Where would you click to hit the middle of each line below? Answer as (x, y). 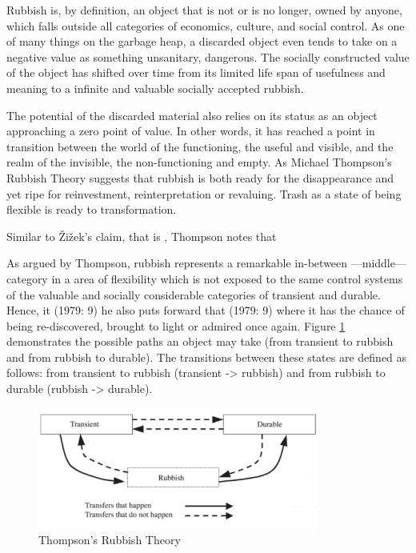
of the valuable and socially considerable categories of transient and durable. (194, 294)
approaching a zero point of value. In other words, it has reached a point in (191, 131)
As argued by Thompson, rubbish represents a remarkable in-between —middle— (206, 263)
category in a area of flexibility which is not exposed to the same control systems (205, 278)
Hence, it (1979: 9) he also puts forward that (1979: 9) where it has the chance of (206, 310)
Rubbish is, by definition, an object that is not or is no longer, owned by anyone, (204, 10)
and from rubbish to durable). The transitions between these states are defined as (207, 357)
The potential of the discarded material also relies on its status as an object (192, 115)
